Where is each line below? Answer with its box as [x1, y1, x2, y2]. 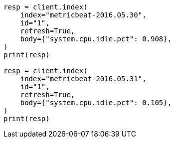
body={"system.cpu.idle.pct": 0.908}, [20, 35, 172, 43]
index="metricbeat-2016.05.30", [20, 11, 147, 19]
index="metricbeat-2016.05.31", [20, 75, 147, 83]
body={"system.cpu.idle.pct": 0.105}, [20, 99, 172, 107]
